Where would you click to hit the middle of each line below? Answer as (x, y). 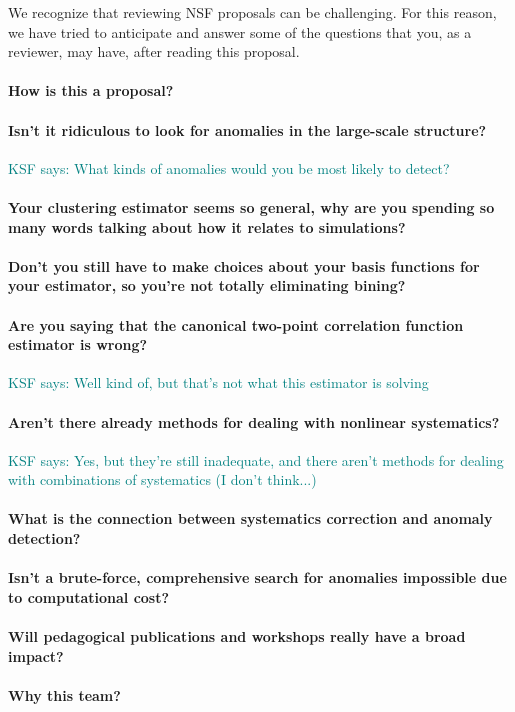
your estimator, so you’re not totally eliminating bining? (207, 285)
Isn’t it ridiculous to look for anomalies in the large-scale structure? (247, 129)
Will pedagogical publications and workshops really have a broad (237, 636)
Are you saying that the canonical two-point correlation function (236, 324)
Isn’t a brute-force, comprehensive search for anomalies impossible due (257, 577)
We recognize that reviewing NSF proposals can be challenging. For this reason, (252, 12)
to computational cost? (89, 596)
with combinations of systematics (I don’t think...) (162, 479)
